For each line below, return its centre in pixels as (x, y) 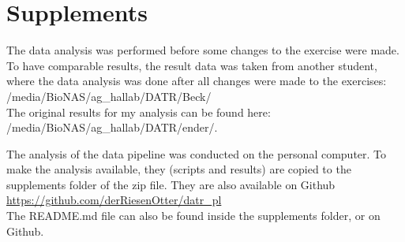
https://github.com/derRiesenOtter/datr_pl (114, 200)
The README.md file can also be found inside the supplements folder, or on (193, 216)
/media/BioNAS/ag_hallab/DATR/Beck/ (109, 96)
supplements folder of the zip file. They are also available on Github (171, 184)
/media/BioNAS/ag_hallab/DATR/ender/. (112, 127)
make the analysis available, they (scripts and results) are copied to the (179, 169)
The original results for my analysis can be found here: (139, 112)
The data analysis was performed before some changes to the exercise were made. (203, 50)
